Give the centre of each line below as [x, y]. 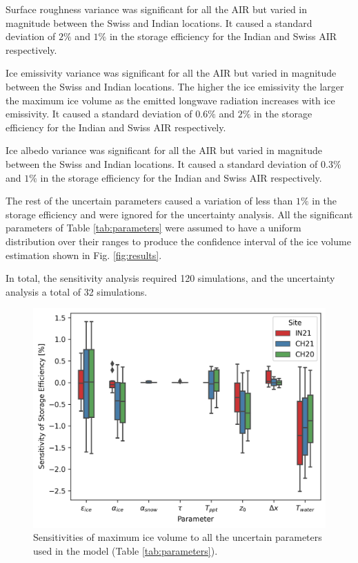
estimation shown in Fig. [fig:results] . [84, 255]
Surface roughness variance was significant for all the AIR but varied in [157, 9]
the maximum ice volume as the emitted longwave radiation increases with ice [170, 100]
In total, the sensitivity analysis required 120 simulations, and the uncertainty [170, 278]
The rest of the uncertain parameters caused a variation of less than [149, 201]
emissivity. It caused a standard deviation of [99, 114]
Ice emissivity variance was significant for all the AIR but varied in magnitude [171, 73]
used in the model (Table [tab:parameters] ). [126, 551]
